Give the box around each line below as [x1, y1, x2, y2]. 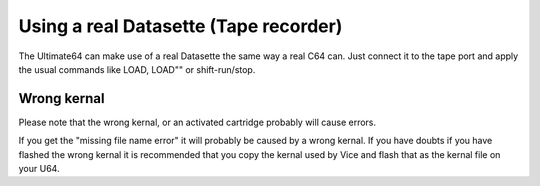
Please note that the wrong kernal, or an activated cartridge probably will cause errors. [18, 116, 377, 128]
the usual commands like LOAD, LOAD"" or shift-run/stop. [18, 63, 256, 75]
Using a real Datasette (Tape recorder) [18, 15, 343, 37]
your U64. [18, 163, 60, 175]
